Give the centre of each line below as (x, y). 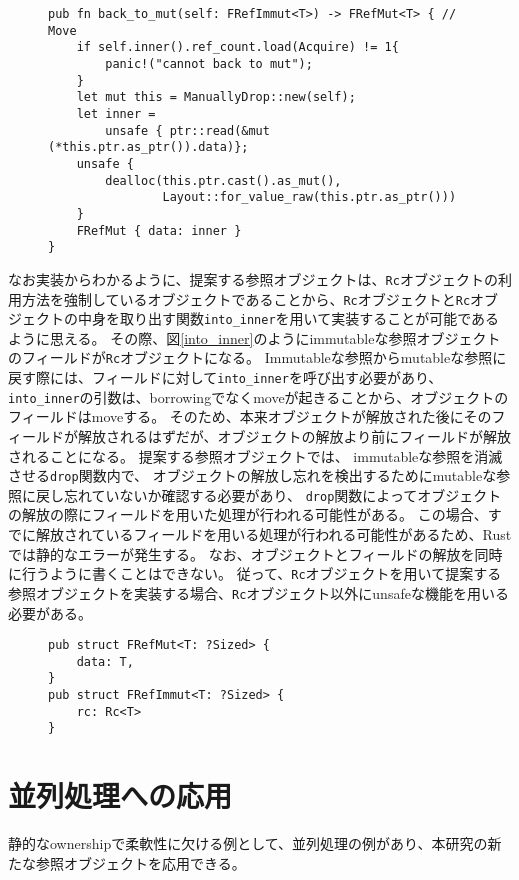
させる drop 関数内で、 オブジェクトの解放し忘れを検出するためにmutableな (252, 475)
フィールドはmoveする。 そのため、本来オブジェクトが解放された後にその (250, 416)
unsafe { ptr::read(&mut (187, 130)
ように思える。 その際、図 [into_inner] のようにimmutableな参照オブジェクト (254, 337)
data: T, (105, 661)
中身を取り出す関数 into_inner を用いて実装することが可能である (288, 318)
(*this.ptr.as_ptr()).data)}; (148, 147)
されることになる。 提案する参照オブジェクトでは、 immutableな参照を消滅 (255, 455)
